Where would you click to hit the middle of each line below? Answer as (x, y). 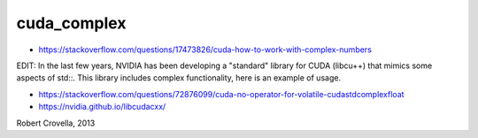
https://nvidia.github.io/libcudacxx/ (102, 107)
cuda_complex (71, 23)
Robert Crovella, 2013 (56, 123)
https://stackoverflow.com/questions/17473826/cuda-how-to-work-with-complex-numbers (205, 50)
